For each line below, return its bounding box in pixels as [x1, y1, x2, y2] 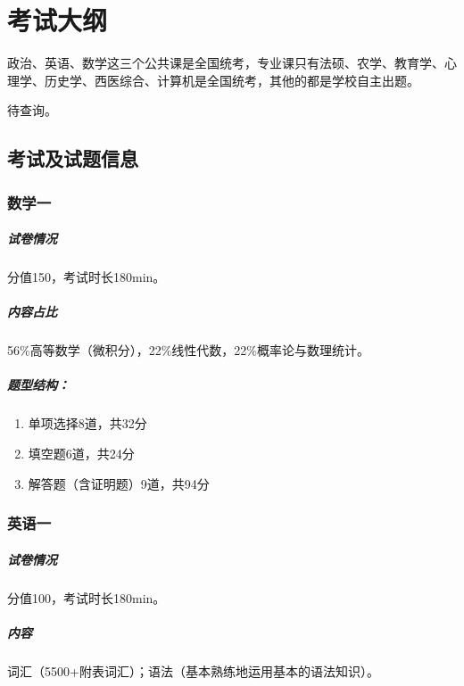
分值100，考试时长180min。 [7, 588, 166, 607]
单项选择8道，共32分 [28, 414, 147, 433]
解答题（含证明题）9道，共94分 [28, 474, 210, 492]
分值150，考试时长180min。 [7, 268, 166, 286]
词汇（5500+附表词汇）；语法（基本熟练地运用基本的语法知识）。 [7, 661, 379, 680]
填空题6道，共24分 [28, 444, 135, 462]
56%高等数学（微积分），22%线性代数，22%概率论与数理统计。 [7, 341, 369, 360]
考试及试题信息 [7, 145, 138, 172]
